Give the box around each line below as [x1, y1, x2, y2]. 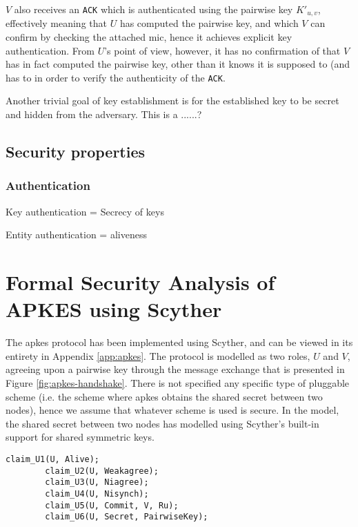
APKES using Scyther [6, 295, 222, 323]
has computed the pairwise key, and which [119, 16, 299, 30]
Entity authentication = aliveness [6, 227, 147, 242]
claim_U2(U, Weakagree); [45, 466, 159, 476]
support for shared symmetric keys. [6, 430, 155, 444]
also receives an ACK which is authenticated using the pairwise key [14, 2, 293, 16]
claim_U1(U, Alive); [6, 454, 100, 464]
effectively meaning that [6, 16, 107, 30]
